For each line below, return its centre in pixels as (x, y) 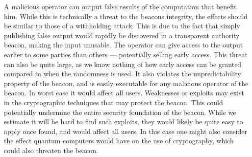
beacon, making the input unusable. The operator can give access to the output (124, 45)
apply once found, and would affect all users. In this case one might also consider (126, 131)
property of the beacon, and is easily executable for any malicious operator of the (126, 83)
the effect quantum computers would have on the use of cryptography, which (119, 141)
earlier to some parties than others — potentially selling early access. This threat (126, 54)
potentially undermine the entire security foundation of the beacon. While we (120, 112)
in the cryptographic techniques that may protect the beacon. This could (113, 102)
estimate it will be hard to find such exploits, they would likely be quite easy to (124, 122)
